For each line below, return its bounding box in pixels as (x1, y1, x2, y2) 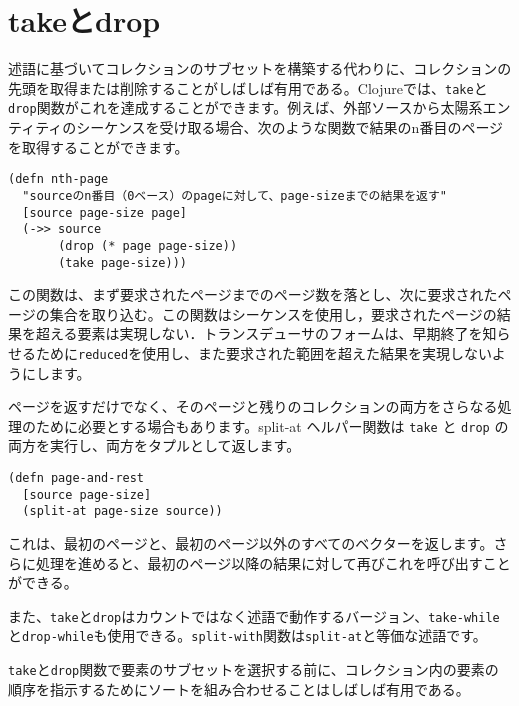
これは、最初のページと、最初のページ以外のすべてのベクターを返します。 (8, 533, 494, 553)
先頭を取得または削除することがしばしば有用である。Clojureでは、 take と (8, 77, 488, 98)
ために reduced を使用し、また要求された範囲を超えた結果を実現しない (35, 342, 492, 363)
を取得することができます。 (8, 136, 189, 157)
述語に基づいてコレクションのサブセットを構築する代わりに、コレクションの (8, 58, 512, 79)
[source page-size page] (22, 205, 187, 220)
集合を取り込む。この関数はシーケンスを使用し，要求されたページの (49, 303, 497, 324)
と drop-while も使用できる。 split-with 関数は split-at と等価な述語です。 (8, 625, 487, 646)
